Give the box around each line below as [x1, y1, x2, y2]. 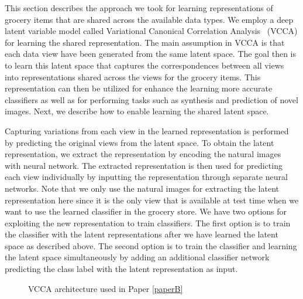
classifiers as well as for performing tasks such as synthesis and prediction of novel [5, 93, 298, 106]
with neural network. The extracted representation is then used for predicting [5, 159, 283, 171]
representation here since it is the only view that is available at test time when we [5, 193, 299, 206]
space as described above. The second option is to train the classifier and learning [5, 239, 297, 252]
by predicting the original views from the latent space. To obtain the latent [5, 136, 274, 148]
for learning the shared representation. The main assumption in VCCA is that [5, 36, 285, 48]
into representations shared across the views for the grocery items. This [5, 70, 261, 83]
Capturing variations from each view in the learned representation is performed [5, 124, 289, 137]
